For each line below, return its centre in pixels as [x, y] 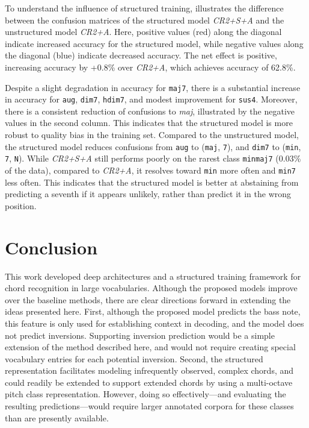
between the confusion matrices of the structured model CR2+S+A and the [145, 20]
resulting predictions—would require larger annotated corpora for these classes [149, 406]
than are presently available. [57, 417]
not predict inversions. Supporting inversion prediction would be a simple [140, 335]
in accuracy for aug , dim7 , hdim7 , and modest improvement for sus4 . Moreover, [151, 99]
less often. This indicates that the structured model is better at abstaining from [152, 182]
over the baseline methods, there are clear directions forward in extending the [148, 299]
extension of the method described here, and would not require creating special [150, 347]
